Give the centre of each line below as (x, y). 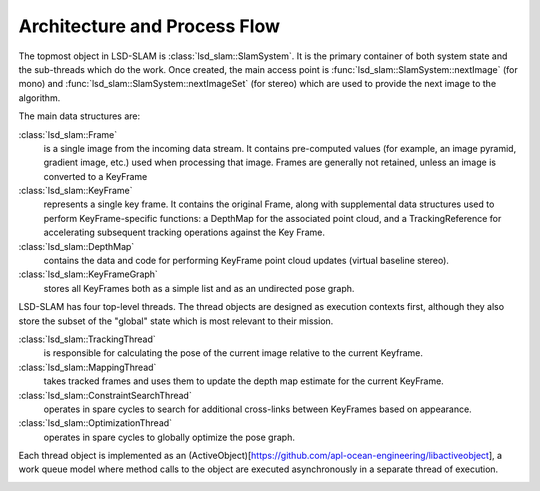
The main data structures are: (79, 116)
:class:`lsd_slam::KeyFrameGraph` (88, 274)
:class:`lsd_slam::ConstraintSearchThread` (105, 395)
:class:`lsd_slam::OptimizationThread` (95, 423)
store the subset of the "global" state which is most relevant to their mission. (176, 321)
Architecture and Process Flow (149, 26)
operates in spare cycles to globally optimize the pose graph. (169, 437)
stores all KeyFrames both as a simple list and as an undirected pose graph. (199, 288)
